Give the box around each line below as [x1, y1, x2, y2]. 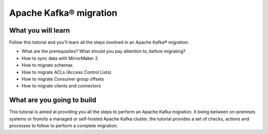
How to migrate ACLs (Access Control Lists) [21, 69, 112, 75]
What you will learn [9, 26, 70, 35]
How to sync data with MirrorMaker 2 [21, 55, 98, 61]
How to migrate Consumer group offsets [21, 76, 104, 82]
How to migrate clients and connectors [21, 83, 101, 89]
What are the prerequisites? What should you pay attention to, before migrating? [21, 48, 186, 54]
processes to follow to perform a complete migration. [9, 123, 118, 129]
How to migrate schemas [21, 62, 73, 68]
